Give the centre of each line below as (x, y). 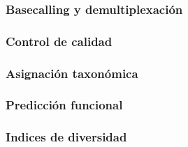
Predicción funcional (64, 105)
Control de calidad (59, 41)
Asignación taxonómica (72, 73)
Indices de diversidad (66, 137)
